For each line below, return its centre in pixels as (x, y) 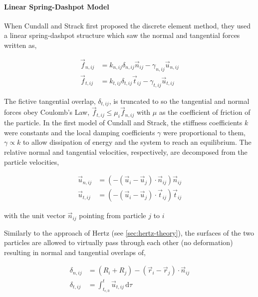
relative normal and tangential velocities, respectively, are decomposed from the (126, 151)
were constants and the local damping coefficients (80, 132)
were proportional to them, (204, 132)
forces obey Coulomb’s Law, (47, 112)
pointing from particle (113, 215)
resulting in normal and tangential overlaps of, (75, 252)
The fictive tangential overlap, (50, 101)
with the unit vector (35, 215)
